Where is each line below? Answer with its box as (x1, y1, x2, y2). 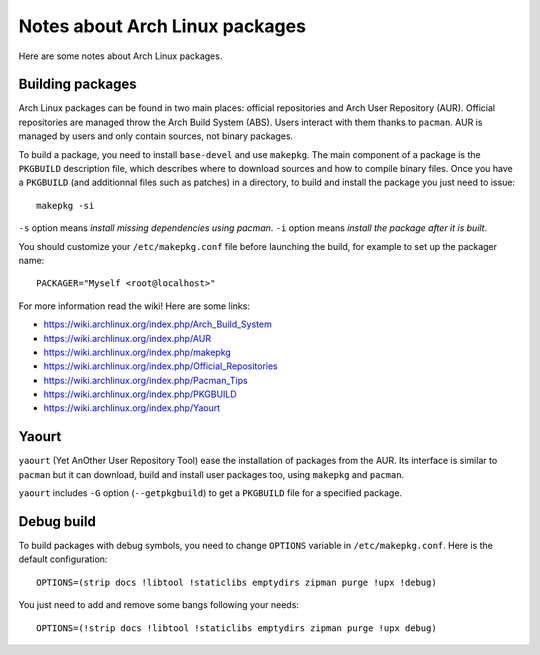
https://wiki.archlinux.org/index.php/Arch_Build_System (43, 318, 272, 330)
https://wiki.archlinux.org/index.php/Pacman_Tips (43, 374, 249, 386)
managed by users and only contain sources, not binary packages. (18, 130, 294, 142)
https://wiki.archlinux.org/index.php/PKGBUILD (43, 388, 237, 400)
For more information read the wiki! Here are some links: (18, 300, 250, 312)
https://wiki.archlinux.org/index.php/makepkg (43, 346, 232, 358)
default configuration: (18, 553, 108, 565)
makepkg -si (36, 200, 95, 211)
